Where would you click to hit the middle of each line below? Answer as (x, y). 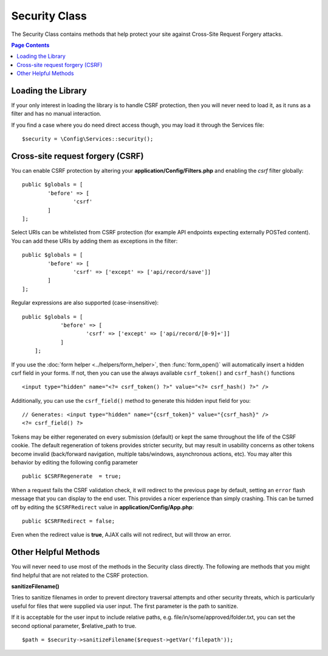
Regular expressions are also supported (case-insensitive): (85, 303)
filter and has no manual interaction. (56, 114)
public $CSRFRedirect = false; (69, 521)
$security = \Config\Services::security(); (88, 139)
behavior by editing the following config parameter (74, 462)
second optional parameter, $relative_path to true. (74, 626)
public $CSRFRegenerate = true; (72, 476)
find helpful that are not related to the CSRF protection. (80, 575)
